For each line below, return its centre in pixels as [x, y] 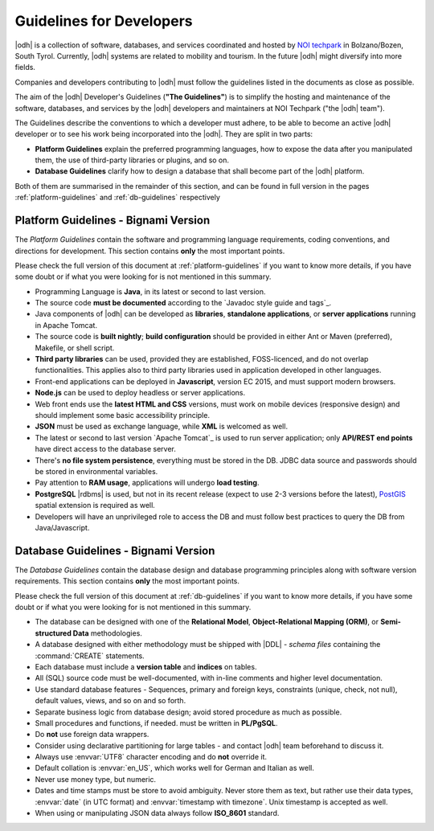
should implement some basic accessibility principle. [123, 415]
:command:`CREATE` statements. [90, 656]
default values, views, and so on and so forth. [111, 701]
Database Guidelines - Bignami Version [115, 551]
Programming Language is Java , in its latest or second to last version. [150, 291]
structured [53, 633]
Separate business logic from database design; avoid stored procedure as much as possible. [188, 712]
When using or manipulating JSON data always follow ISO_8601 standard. [157, 813]
